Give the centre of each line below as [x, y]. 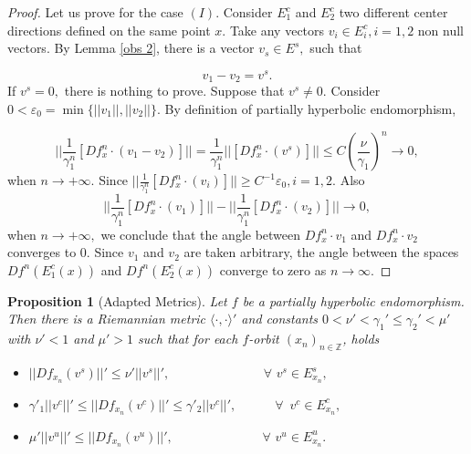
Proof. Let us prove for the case [95, 12]
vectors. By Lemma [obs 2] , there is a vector [131, 48]
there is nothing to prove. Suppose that [174, 91]
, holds [361, 339]
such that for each [188, 339]
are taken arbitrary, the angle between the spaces [321, 252]
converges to [42, 252]
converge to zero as [273, 269]
